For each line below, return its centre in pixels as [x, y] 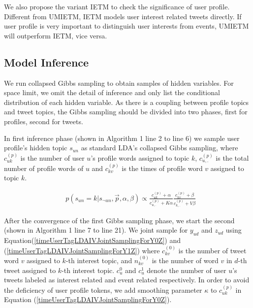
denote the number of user [187, 270]
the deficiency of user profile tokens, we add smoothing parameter [103, 290]
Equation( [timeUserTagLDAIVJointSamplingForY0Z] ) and [92, 240]
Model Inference [47, 62]
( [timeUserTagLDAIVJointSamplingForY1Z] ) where [82, 250]
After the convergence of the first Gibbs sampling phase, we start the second [119, 220]
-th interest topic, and [99, 260]
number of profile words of [44, 168]
